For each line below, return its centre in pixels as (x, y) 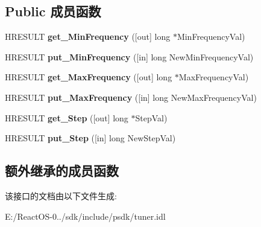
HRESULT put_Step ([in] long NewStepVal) (90, 138)
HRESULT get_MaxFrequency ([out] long (89, 77)
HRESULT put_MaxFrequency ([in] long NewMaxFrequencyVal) (131, 97)
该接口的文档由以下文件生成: (61, 195)
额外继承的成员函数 (62, 171)
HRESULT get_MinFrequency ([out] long (88, 37)
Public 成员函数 (53, 11)
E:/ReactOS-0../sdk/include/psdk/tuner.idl (85, 216)
